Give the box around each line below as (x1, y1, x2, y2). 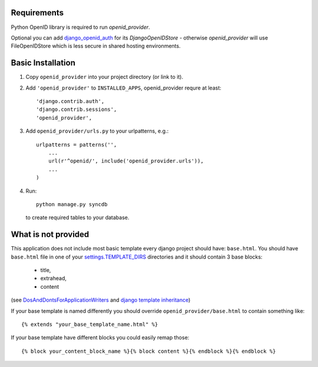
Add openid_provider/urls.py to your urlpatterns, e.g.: (25, 127, 169, 135)
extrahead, (40, 275, 67, 282)
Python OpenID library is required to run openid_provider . (11, 24, 150, 31)
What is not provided (11, 230, 90, 240)
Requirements (11, 8, 64, 18)
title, (40, 266, 51, 273)
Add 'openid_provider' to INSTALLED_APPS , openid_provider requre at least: (25, 84, 222, 91)
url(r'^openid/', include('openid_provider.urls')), (48, 158, 204, 164)
